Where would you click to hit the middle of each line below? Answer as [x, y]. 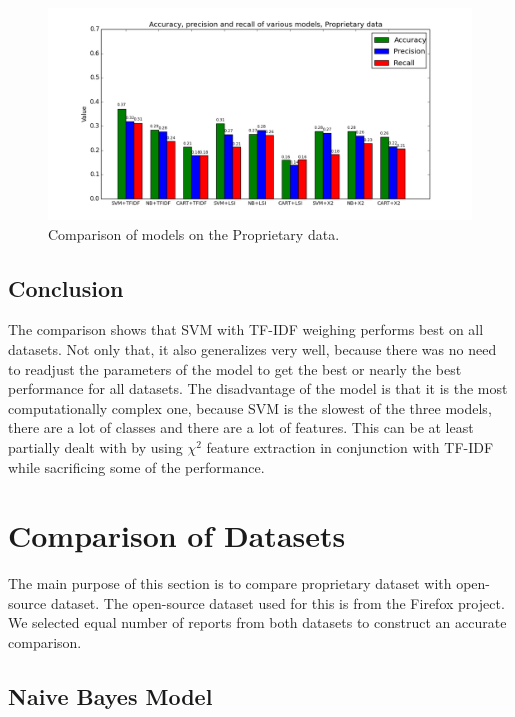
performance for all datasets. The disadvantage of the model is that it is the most [258, 388]
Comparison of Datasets [177, 535]
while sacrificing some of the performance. [136, 466]
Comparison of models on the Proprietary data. [194, 233]
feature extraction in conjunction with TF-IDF [350, 446]
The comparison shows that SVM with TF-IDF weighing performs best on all [246, 329]
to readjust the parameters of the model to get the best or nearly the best [235, 368]
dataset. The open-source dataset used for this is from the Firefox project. [277, 602]
